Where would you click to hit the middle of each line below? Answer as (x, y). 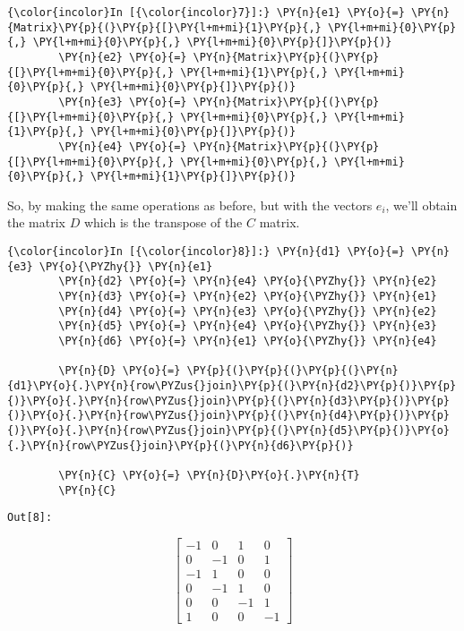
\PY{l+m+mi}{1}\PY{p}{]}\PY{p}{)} (193, 177)
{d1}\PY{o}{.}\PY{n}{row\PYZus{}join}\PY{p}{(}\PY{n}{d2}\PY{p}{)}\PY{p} (232, 385)
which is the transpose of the (163, 222)
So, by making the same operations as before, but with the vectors (190, 205)
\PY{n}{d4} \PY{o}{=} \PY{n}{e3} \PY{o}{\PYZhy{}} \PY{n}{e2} (248, 311)
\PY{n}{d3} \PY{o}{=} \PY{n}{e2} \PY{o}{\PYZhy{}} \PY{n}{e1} (248, 297)
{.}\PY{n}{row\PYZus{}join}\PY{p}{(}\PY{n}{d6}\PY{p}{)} (180, 445)
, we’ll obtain (421, 205)
